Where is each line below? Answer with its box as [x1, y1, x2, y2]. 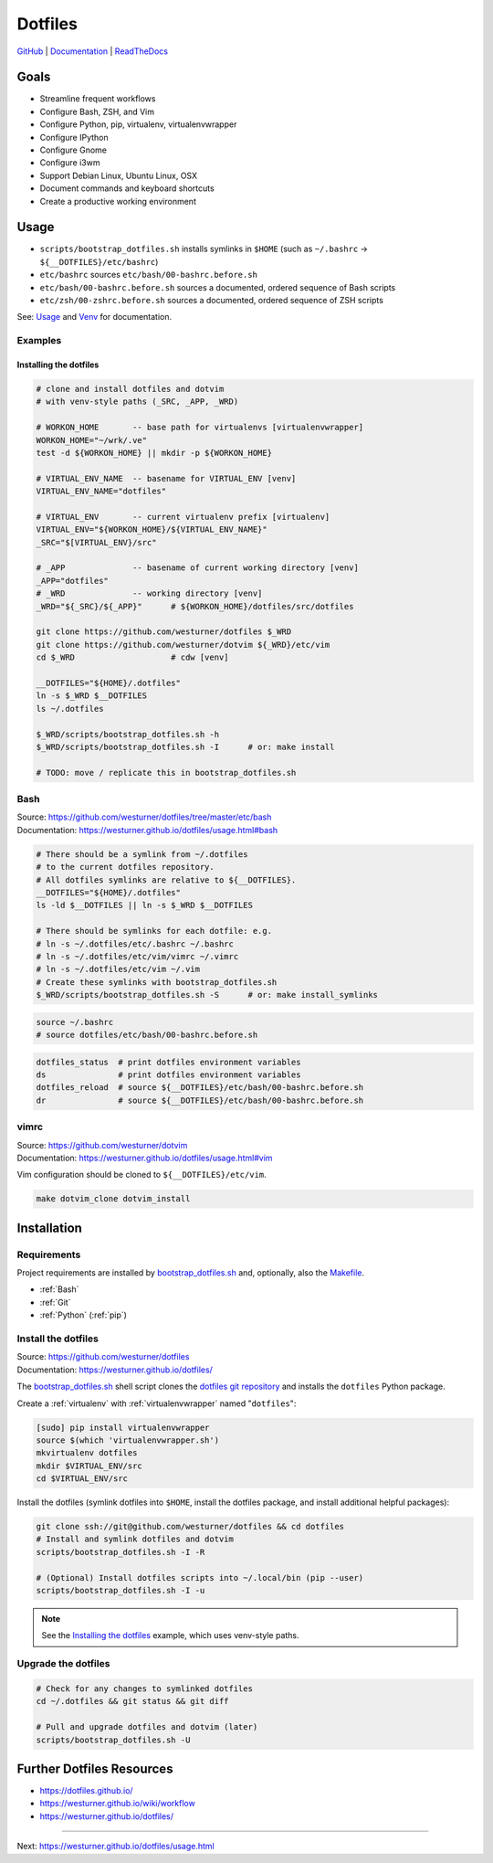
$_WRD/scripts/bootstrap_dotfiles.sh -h [36, 729, 219, 739]
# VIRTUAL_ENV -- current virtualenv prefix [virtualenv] [36, 512, 330, 522]
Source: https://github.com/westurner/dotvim [16, 1139, 188, 1150]
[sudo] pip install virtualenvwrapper [36, 1422, 210, 1433]
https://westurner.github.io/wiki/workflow [39, 1798, 195, 1809]
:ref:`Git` [39, 1297, 71, 1307]
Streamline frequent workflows [39, 93, 156, 104]
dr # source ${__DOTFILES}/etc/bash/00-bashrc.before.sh [36, 1095, 364, 1106]
